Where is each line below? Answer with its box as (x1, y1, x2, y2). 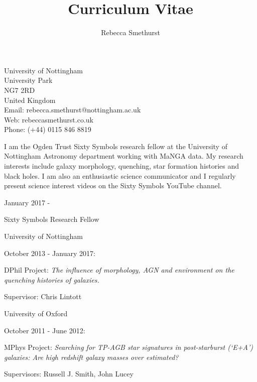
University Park (4, 75, 53, 85)
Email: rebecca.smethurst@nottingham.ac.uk (4, 104, 141, 115)
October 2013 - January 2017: (4, 247, 95, 258)
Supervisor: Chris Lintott (4, 291, 82, 302)
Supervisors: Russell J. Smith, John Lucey (4, 368, 134, 379)
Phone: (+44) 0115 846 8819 (4, 124, 91, 135)
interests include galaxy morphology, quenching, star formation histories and (4, 161, 239, 171)
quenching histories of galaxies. (4, 274, 99, 285)
